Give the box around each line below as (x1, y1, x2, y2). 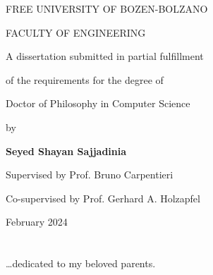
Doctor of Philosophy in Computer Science (6, 96, 190, 111)
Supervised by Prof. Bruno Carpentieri (6, 167, 174, 182)
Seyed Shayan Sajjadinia (6, 143, 127, 158)
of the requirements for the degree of (6, 72, 164, 87)
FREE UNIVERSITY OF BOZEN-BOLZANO (6, 1, 208, 16)
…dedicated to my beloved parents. (6, 256, 156, 271)
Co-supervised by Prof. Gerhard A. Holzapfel (6, 190, 200, 205)
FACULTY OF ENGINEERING (6, 25, 146, 39)
